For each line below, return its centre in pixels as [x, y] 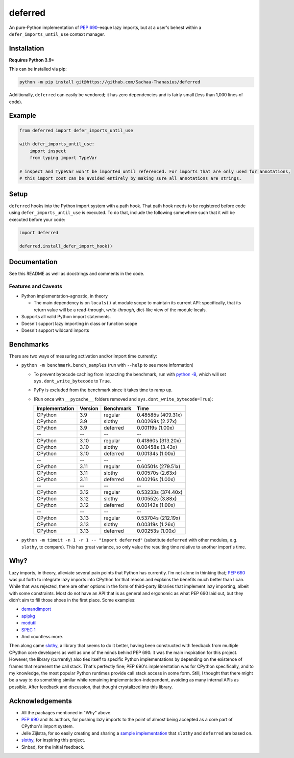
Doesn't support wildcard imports [55, 330]
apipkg [28, 616]
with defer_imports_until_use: [57, 144]
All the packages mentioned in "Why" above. [67, 712]
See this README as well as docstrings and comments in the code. [77, 273]
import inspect [48, 151]
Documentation [33, 262]
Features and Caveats [36, 286]
